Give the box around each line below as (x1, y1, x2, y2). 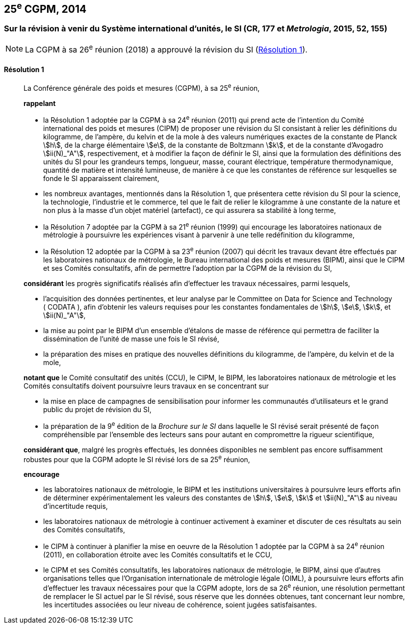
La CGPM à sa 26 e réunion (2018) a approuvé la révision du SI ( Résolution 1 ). (25, 43, 307, 55)
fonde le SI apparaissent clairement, (43, 174, 159, 183)
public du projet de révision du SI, (43, 405, 152, 414)
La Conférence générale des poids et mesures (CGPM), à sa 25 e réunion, (24, 82, 260, 92)
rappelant (24, 99, 56, 107)
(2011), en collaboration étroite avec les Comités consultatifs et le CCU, (43, 550, 272, 559)
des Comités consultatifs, (43, 525, 125, 534)
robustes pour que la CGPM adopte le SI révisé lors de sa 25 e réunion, (24, 453, 250, 464)
